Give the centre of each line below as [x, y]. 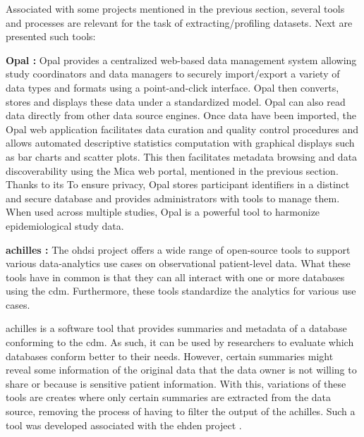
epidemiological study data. [65, 225]
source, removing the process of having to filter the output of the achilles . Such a [181, 411]
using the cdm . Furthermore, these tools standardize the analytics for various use [181, 291]
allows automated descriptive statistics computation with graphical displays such [180, 143]
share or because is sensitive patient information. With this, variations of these [176, 383]
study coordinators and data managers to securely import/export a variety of [173, 74]
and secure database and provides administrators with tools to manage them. [173, 198]
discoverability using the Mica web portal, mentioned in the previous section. [172, 170]
